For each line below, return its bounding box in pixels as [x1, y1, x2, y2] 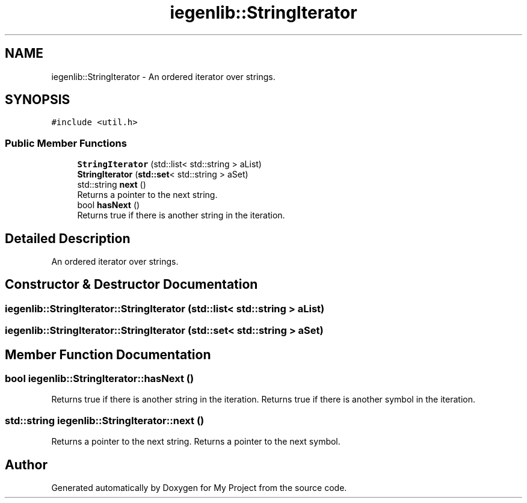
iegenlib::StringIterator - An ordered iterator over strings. [51, 71, 276, 82]
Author [5, 457, 48, 472]
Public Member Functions [5, 137, 127, 149]
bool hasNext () [77, 200, 140, 211]
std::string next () [77, 179, 146, 190]
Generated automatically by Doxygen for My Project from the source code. [51, 483, 347, 493]
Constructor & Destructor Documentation [5, 277, 258, 292]
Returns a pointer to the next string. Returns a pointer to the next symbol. [51, 436, 341, 447]
